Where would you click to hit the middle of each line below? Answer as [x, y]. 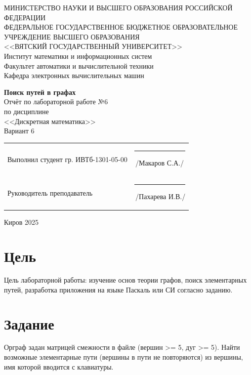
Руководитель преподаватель [50, 192]
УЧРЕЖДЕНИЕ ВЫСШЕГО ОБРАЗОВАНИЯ [72, 36]
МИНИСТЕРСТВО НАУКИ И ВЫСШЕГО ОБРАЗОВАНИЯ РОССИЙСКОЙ [118, 7]
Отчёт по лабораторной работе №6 [56, 102]
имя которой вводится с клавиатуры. [59, 366]
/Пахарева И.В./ [161, 196]
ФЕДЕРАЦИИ [25, 17]
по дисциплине [26, 111]
